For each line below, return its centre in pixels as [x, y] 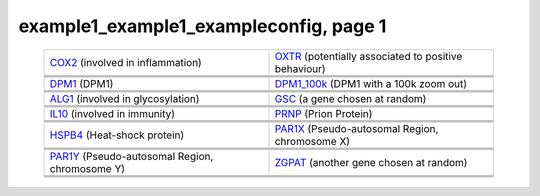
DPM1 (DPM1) [81, 83]
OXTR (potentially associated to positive [368, 56]
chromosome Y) [87, 168]
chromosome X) [312, 141]
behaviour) [300, 68]
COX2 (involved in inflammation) [125, 62]
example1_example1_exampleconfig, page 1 [202, 26]
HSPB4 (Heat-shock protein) [117, 135]
